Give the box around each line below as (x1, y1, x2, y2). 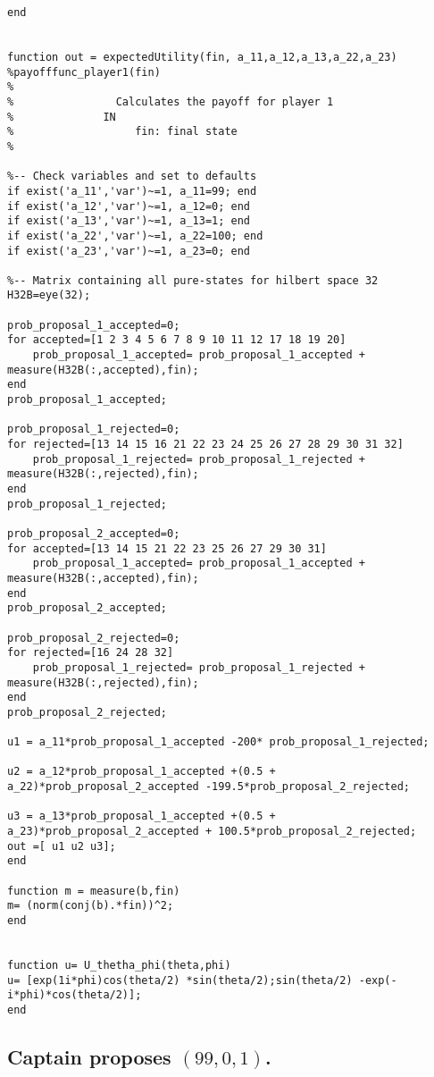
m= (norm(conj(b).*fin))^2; (7, 899, 174, 913)
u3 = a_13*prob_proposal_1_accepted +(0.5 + (7, 810, 276, 823)
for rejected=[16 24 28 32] (7, 646, 174, 660)
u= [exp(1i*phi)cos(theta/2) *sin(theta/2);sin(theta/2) (7, 973, 353, 987)
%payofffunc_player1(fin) (7, 65, 161, 79)
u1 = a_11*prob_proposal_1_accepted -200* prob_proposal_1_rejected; (7, 736, 430, 749)
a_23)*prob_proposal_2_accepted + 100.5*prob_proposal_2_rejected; (7, 825, 417, 838)
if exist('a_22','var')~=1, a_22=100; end (7, 229, 263, 242)
